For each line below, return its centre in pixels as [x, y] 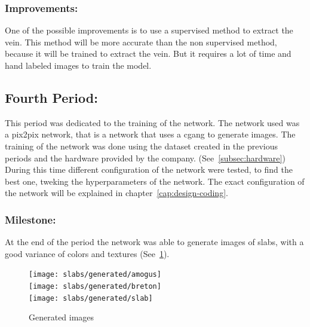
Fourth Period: [51, 97]
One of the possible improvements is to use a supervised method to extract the [149, 30]
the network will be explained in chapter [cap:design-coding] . [116, 193]
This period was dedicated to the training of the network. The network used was [152, 122]
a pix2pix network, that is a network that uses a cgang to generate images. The [150, 134]
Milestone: [30, 219]
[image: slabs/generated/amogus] [95, 275]
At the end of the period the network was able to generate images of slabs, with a [154, 242]
